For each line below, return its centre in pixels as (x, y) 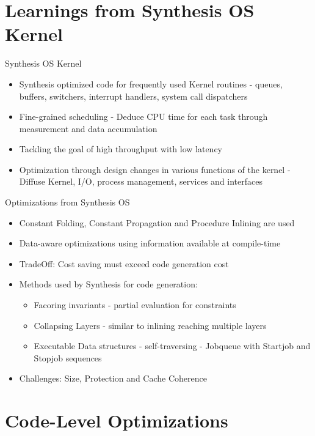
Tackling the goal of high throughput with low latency (121, 149)
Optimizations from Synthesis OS (67, 202)
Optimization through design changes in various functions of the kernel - (155, 169)
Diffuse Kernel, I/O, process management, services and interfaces (141, 181)
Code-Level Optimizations (117, 420)
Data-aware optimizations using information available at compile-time (150, 243)
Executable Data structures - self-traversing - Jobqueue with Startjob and (172, 346)
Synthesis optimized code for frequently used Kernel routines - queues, (151, 83)
